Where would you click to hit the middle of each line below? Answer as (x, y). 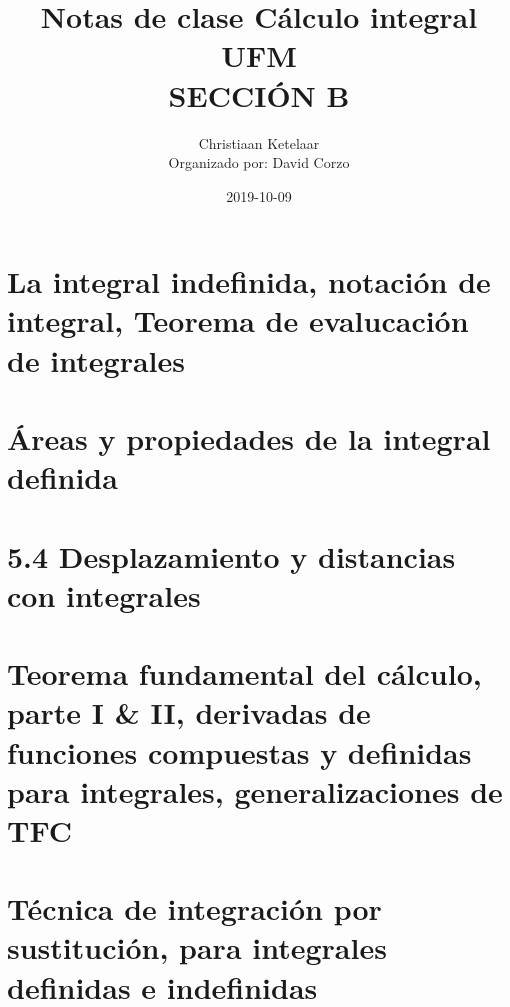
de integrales (96, 359)
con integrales (104, 594)
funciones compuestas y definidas (239, 751)
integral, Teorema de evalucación (238, 320)
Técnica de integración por (194, 908)
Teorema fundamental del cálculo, (244, 673)
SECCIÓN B (259, 94)
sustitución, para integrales (197, 947)
